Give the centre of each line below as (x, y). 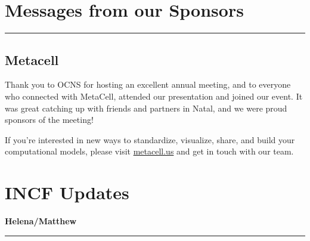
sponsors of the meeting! (49, 120)
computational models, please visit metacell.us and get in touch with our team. (149, 151)
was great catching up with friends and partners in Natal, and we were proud (146, 108)
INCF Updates (67, 192)
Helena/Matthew (41, 221)
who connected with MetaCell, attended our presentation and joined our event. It (154, 96)
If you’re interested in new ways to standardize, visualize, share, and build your (150, 139)
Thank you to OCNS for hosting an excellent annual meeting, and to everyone (148, 84)
